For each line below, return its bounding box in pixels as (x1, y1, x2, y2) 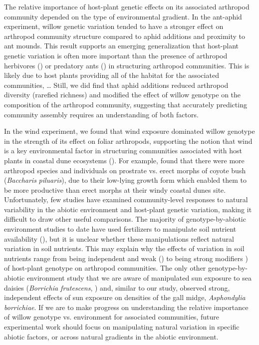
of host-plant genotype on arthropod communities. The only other (4, 263, 206, 273)
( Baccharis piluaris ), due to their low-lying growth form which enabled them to (4, 175, 247, 185)
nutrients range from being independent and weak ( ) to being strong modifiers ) (4, 253, 248, 263)
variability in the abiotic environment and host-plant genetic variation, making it (4, 204, 252, 214)
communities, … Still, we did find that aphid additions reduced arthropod (4, 79, 229, 90)
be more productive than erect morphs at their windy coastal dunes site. (4, 184, 226, 195)
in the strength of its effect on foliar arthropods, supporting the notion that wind (4, 135, 253, 146)
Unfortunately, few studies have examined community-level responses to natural (4, 194, 248, 205)
